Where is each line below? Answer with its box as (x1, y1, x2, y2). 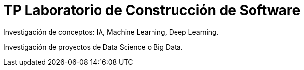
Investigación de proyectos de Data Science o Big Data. (3, 42, 183, 51)
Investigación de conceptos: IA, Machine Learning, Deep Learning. (3, 27, 219, 36)
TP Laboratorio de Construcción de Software (3, 2, 301, 18)
